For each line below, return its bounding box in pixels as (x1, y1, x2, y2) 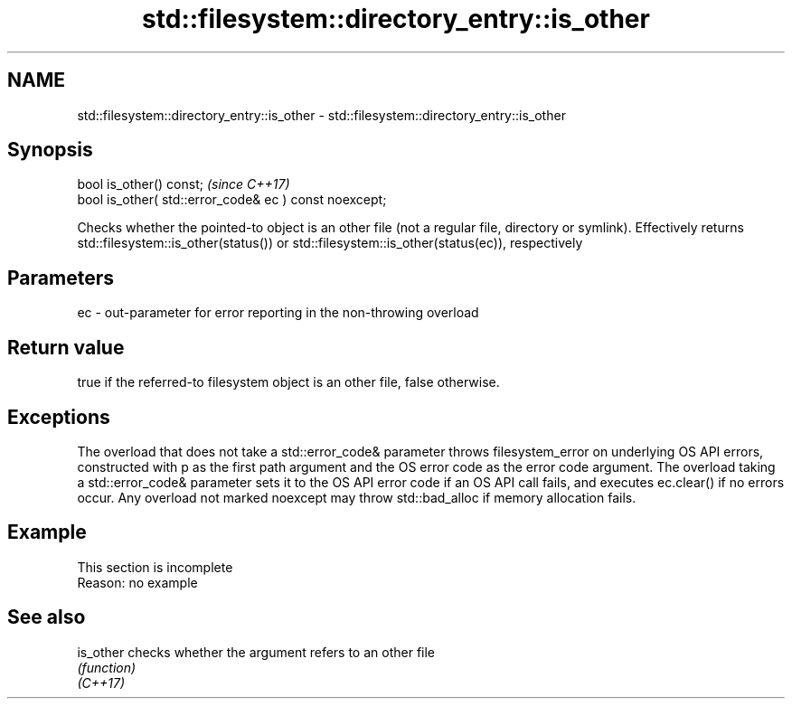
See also (7, 606, 86, 629)
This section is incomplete (77, 559, 233, 575)
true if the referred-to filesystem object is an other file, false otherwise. (77, 374, 500, 391)
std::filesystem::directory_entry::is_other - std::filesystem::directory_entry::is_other (77, 107, 566, 123)
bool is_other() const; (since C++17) (77, 176, 290, 193)
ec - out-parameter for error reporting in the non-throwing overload (77, 305, 479, 321)
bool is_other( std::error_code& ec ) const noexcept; (77, 192, 387, 208)
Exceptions (7, 405, 110, 428)
